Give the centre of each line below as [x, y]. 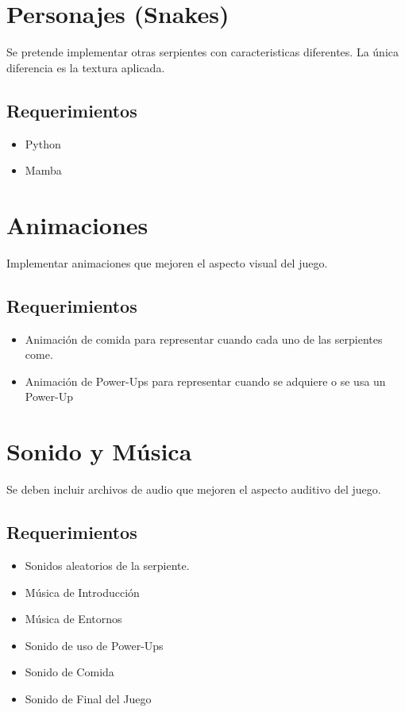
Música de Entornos [73, 619]
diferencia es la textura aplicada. [86, 67]
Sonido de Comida [69, 672]
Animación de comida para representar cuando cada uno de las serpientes [204, 339]
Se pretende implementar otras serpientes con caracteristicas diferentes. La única [202, 52]
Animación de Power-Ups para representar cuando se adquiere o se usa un [205, 381]
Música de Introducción [82, 592]
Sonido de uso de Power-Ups [94, 645]
